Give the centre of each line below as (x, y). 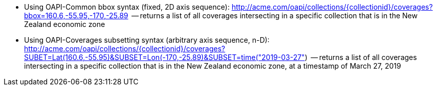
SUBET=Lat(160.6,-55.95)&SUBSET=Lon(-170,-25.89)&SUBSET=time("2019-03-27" (165, 57)
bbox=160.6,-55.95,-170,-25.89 (76, 16)
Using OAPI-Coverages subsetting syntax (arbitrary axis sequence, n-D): (147, 40)
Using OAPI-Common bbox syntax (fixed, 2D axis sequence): (127, 7)
